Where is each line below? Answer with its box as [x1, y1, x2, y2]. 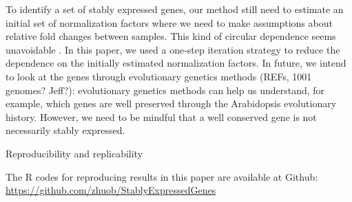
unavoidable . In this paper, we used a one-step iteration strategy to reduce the [6, 42, 340, 56]
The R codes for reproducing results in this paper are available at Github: [6, 169, 318, 183]
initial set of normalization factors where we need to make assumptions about [6, 15, 333, 30]
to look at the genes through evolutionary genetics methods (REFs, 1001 [6, 69, 312, 83]
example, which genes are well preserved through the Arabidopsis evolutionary [6, 96, 337, 111]
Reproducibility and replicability [6, 146, 143, 160]
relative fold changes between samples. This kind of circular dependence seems [6, 29, 336, 43]
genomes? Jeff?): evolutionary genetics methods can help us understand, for [6, 82, 325, 97]
